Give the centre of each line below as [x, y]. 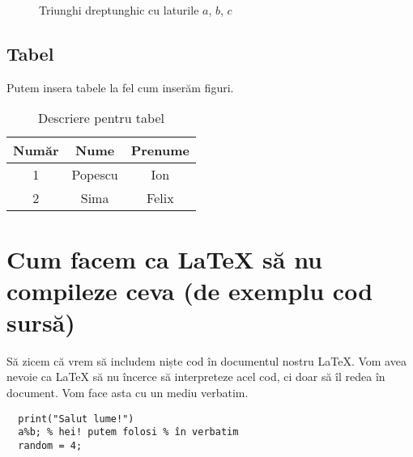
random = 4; [50, 445]
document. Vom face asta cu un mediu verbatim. [128, 393]
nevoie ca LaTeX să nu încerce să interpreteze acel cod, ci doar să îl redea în [196, 377]
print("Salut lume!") [76, 419]
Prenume [160, 150]
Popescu [95, 175]
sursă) [41, 322]
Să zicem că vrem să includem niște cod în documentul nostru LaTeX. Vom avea [206, 360]
